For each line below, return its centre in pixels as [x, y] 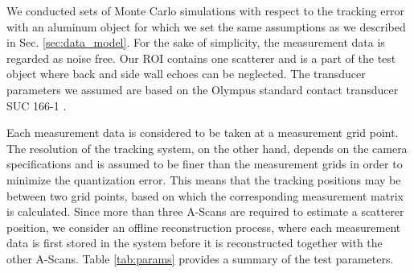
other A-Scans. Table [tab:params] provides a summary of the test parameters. [200, 258]
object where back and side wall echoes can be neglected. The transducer [186, 74]
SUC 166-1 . [37, 105]
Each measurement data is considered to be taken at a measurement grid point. [203, 132]
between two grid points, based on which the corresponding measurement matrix [205, 195]
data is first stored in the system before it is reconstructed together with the [195, 243]
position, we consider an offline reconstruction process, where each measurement [204, 227]
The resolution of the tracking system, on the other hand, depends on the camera [207, 148]
